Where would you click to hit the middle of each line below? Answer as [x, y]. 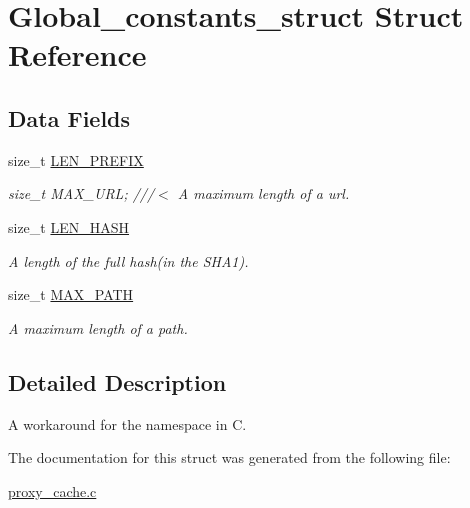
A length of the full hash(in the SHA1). [128, 260]
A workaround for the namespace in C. [127, 423]
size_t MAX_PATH [71, 294]
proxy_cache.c [52, 490]
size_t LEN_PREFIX [76, 159]
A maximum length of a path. [98, 327]
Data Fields [69, 117]
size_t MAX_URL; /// [81, 193]
